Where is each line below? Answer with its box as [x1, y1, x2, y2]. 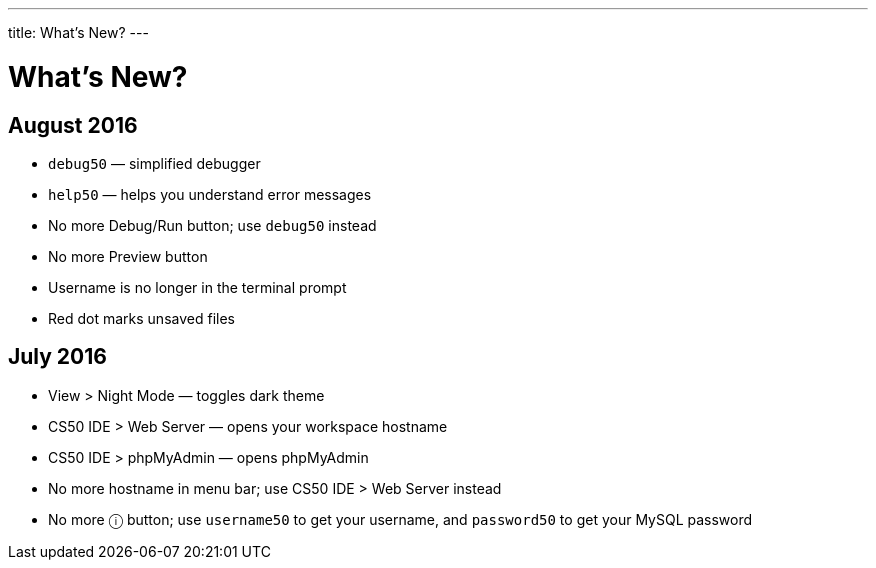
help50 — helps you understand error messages [48, 185, 372, 203]
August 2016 [8, 112, 138, 138]
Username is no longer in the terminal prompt [48, 278, 347, 296]
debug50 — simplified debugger [48, 154, 261, 172]
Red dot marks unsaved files [48, 309, 235, 327]
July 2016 [8, 344, 107, 370]
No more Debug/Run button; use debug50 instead [48, 216, 377, 234]
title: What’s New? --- [8, 24, 149, 41]
